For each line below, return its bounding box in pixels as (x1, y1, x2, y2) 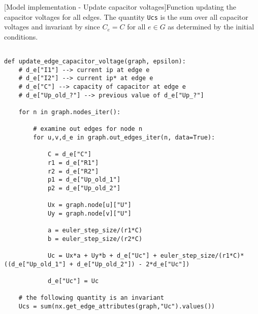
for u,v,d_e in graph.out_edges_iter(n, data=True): (33, 134, 215, 141)
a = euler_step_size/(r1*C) (47, 227, 143, 234)
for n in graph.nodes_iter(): (18, 109, 121, 116)
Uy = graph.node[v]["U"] (47, 210, 132, 217)
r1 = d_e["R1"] (47, 159, 99, 166)
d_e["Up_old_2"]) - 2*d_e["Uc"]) (77, 260, 190, 268)
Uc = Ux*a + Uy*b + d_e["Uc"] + (47, 252, 157, 260)
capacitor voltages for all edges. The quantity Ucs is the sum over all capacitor (4, 11, 248, 22)
